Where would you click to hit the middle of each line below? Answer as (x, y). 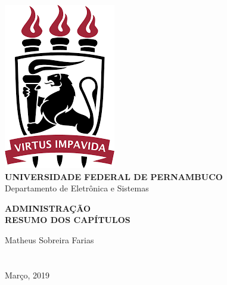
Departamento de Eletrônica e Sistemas (77, 188)
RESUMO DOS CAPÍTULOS (68, 220)
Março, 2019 (27, 275)
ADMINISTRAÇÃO (48, 208)
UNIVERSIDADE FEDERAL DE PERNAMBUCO (114, 176)
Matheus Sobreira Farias (49, 239)
